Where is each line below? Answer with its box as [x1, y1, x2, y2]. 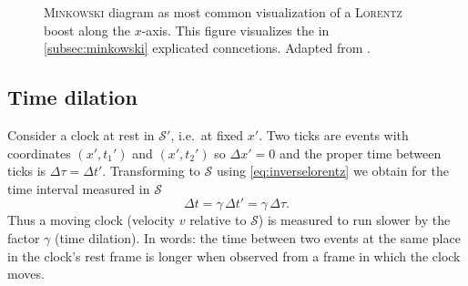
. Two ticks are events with [259, 125, 409, 144]
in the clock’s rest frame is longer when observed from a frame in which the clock [7, 246, 461, 265]
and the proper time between [279, 143, 442, 162]
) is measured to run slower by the [258, 210, 451, 230]
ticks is [7, 161, 46, 180]
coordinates [7, 143, 71, 162]
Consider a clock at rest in [7, 125, 155, 144]
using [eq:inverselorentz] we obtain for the [216, 161, 449, 180]
